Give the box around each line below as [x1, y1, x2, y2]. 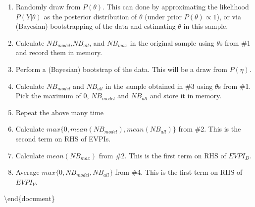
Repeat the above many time [15, 107, 103, 117]
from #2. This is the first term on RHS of [99, 150, 226, 160]
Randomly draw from [15, 1, 81, 11]
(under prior [145, 11, 182, 21]
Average [15, 167, 40, 177]
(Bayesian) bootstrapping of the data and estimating [15, 21, 176, 31]
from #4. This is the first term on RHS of [115, 167, 243, 177]
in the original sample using [130, 37, 214, 48]
